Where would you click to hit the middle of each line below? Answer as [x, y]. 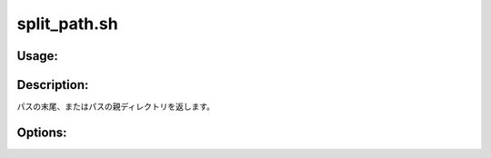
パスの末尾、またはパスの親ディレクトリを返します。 [116, 107]
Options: [42, 132]
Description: [53, 85]
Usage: [38, 56]
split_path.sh [67, 24]
